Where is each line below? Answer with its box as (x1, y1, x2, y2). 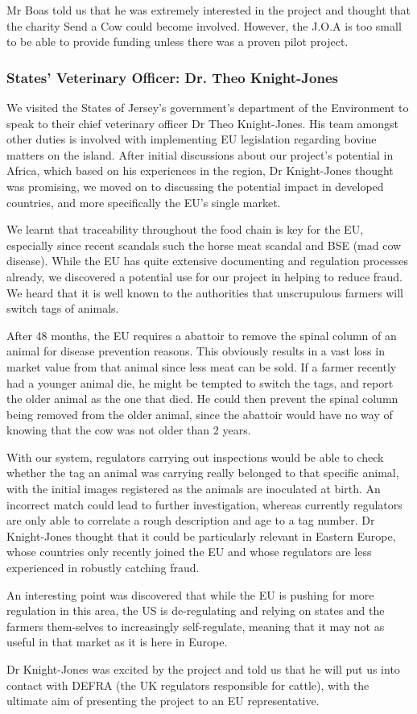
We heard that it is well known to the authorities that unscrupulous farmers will (6, 284, 403, 301)
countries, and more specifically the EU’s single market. (6, 193, 281, 210)
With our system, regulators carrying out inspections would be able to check (6, 448, 384, 465)
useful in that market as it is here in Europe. (6, 633, 228, 650)
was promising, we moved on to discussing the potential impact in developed (6, 177, 384, 194)
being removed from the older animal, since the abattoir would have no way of (6, 405, 393, 422)
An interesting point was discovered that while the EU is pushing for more (6, 586, 374, 603)
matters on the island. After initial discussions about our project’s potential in (6, 146, 394, 163)
